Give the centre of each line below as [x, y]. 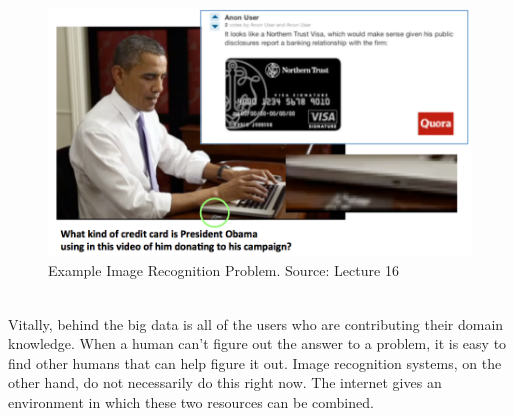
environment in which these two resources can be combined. [191, 401]
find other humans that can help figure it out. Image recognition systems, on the [255, 362]
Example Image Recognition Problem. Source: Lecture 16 [223, 270]
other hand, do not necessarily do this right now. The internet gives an [225, 382]
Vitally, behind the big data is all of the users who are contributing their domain [256, 323]
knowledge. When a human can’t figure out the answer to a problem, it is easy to [257, 343]
